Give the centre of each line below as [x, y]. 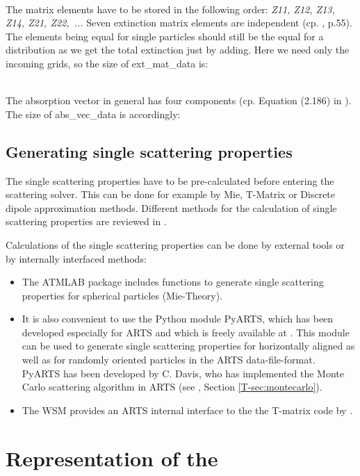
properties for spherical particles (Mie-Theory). [122, 295]
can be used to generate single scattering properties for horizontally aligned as [188, 346]
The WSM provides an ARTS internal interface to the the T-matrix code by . [187, 410]
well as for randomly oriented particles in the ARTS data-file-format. [169, 360]
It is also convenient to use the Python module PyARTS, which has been [178, 319]
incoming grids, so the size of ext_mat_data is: [107, 63]
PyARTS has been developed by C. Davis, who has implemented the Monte [183, 373]
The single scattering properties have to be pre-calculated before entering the [170, 180]
